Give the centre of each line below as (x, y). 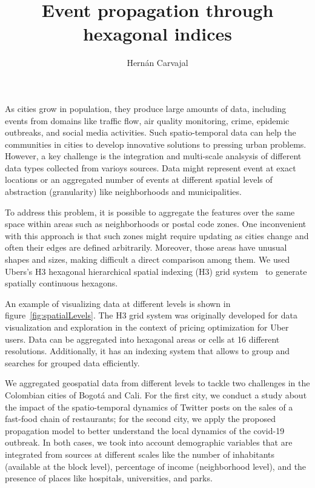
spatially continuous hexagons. (61, 283)
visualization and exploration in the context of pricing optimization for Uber (147, 327)
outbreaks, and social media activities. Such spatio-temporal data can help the (151, 132)
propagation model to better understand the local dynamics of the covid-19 (145, 430)
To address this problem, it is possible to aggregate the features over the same (150, 212)
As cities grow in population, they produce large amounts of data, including (146, 108)
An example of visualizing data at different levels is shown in (118, 303)
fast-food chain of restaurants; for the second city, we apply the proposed (141, 419)
